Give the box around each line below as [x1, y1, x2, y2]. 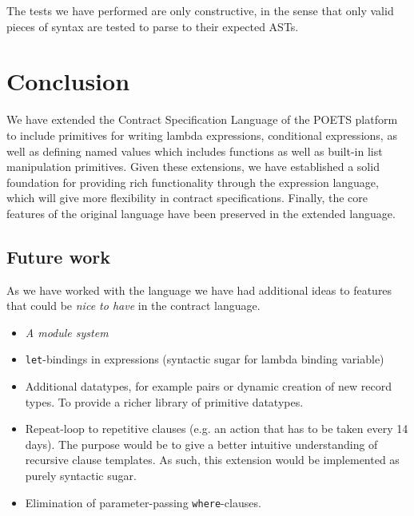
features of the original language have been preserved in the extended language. [6, 204, 396, 221]
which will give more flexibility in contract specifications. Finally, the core [6, 189, 368, 206]
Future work [6, 244, 111, 268]
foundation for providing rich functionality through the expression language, [6, 173, 379, 190]
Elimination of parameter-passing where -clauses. [25, 494, 261, 510]
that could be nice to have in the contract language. [6, 297, 261, 314]
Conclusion [6, 65, 130, 97]
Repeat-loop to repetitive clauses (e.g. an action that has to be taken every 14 [25, 420, 408, 437]
